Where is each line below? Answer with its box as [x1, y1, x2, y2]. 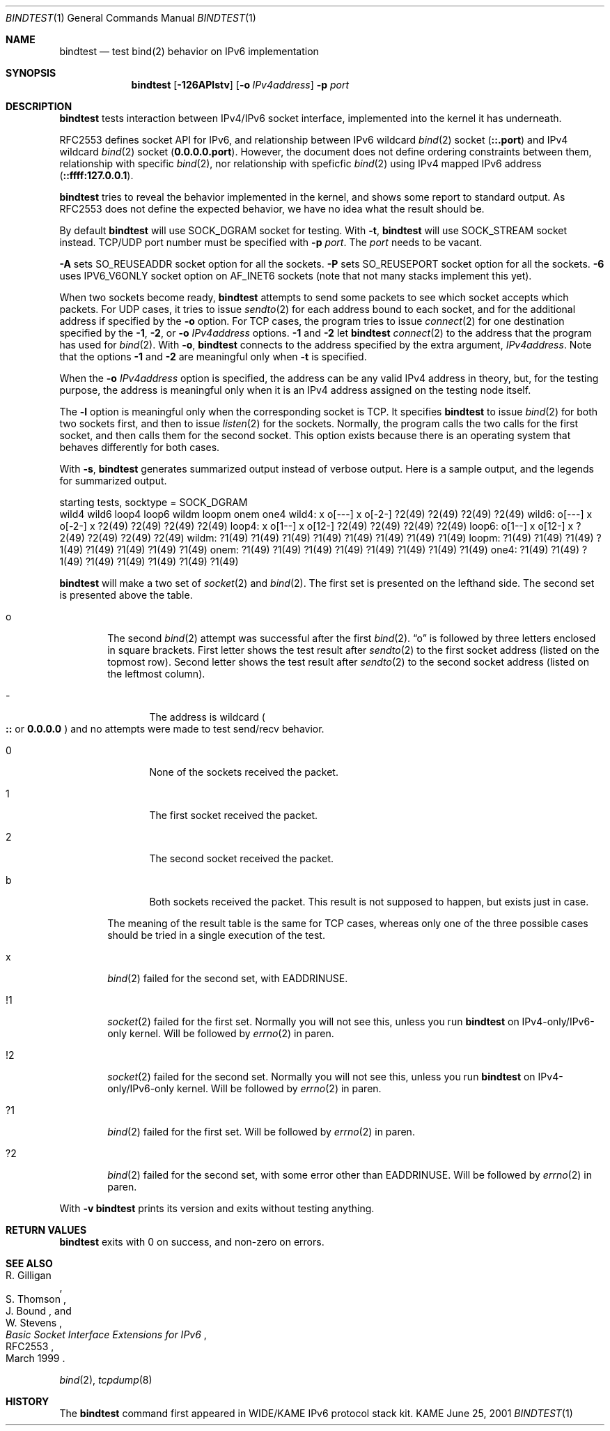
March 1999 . [6, 1352, 65, 1364]
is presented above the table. [59, 589, 193, 601]
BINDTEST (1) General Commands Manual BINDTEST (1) [6, 12, 256, 24]
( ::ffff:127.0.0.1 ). [59, 169, 134, 181]
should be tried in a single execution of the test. [107, 929, 325, 941]
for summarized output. [59, 475, 167, 487]
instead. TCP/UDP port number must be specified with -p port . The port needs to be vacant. [59, 236, 483, 248]
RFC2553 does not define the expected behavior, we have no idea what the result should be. [59, 203, 485, 215]
